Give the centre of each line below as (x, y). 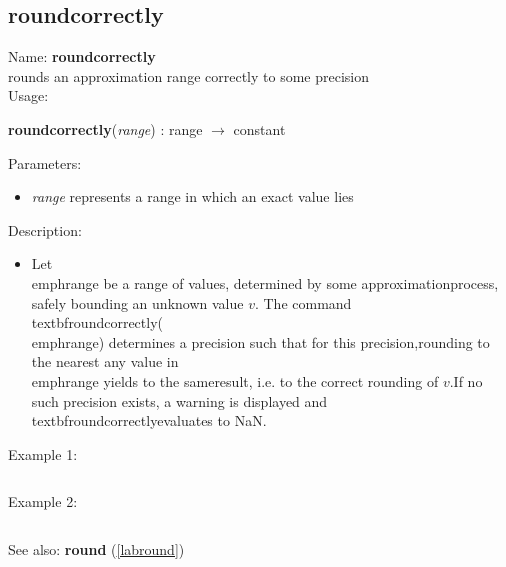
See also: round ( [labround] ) (96, 548)
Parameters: (45, 162)
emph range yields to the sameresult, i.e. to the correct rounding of (235, 380)
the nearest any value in (105, 361)
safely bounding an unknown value (137, 302)
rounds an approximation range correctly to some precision (188, 75)
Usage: (28, 95)
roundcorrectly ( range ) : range (105, 128)
